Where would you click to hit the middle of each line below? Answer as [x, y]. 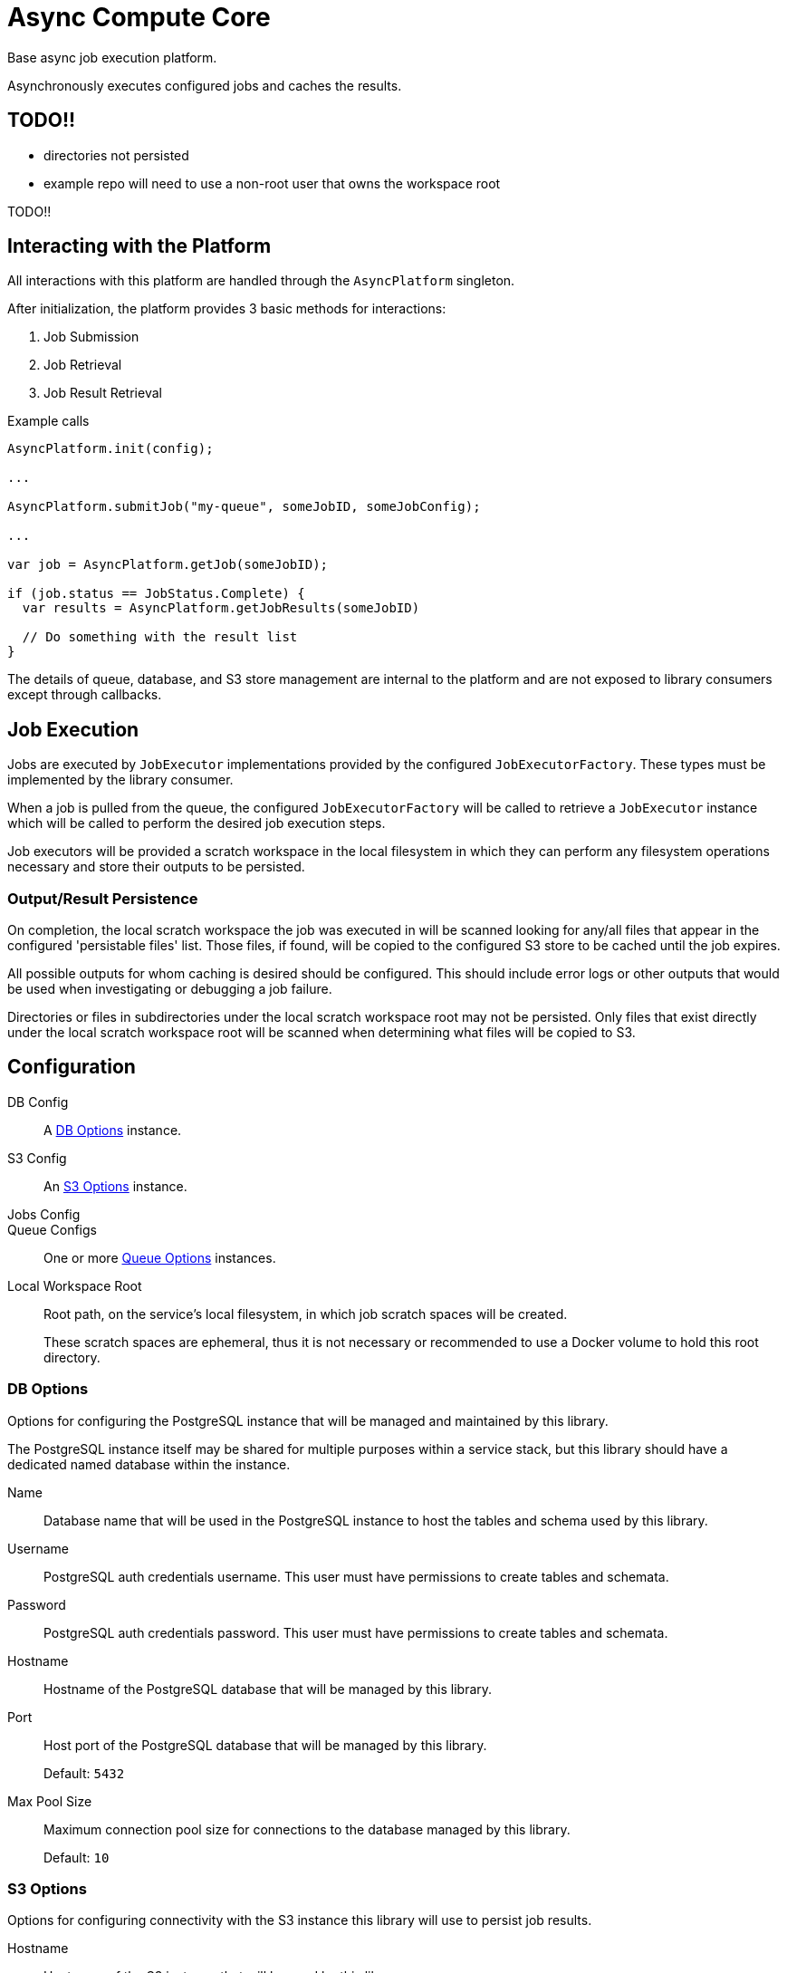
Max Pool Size [50, 1801]
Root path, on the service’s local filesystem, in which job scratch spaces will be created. [306, 1314]
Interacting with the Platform [139, 246]
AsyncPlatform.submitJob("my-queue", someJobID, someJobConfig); [244, 507]
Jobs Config [44, 1214]
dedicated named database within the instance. [149, 1464]
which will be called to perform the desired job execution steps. [197, 823]
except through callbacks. [85, 695]
